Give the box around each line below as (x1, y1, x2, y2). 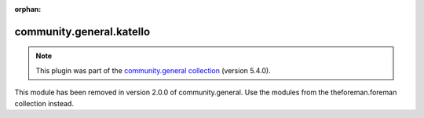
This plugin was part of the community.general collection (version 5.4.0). (35, 65, 271, 75)
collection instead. (14, 98, 75, 108)
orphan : (14, 5, 42, 13)
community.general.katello (14, 24, 151, 39)
